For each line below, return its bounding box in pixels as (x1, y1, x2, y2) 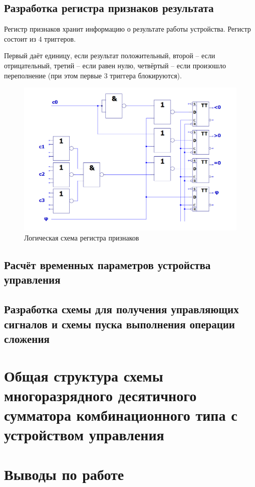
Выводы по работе (4, 463, 124, 484)
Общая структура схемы (4, 365, 163, 386)
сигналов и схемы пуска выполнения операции (4, 316, 235, 331)
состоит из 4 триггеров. (4, 33, 76, 44)
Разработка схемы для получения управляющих (4, 301, 239, 317)
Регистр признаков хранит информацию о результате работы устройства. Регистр (4, 24, 251, 34)
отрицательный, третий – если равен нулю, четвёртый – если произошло (4, 60, 226, 70)
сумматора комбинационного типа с (4, 404, 237, 425)
